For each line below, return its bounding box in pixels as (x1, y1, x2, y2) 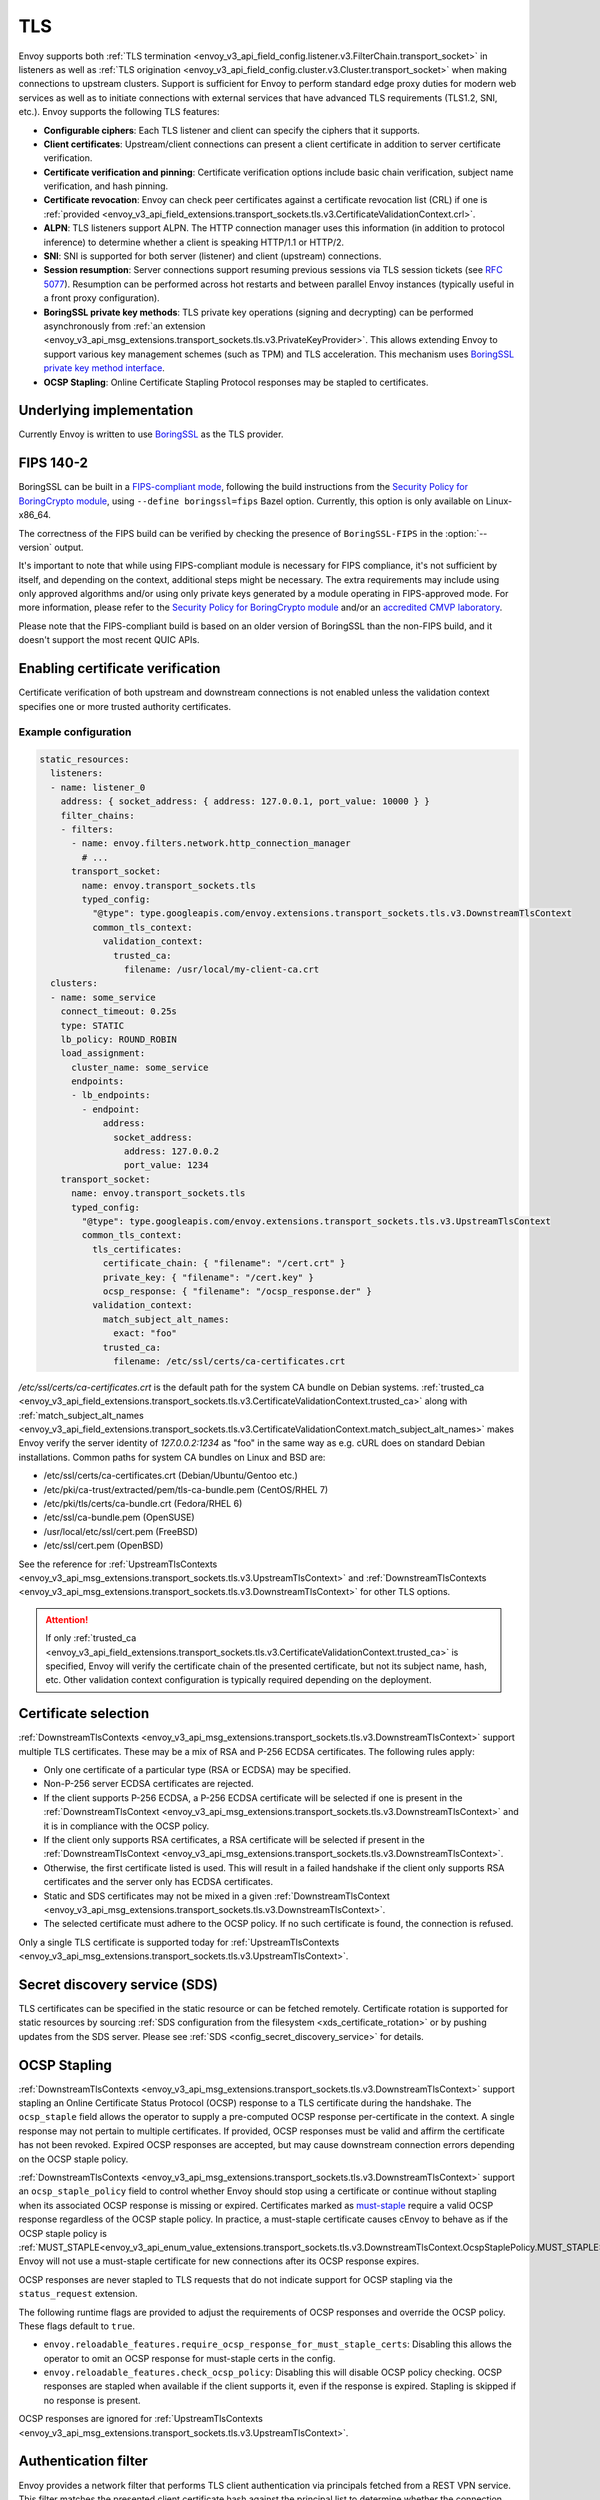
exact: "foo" (113, 1328, 177, 1339)
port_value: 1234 (123, 1160, 209, 1171)
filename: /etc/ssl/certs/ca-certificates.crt (113, 1355, 346, 1367)
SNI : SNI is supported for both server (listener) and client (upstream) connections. (43, 250, 382, 262)
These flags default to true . (18, 2320, 135, 2332)
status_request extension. (18, 2288, 139, 2300)
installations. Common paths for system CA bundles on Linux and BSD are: (18, 1451, 326, 1463)
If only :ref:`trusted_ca (45, 1632, 137, 1644)
